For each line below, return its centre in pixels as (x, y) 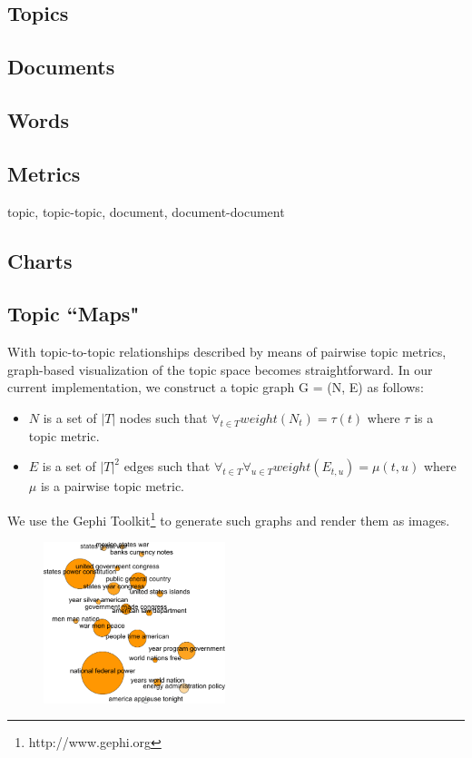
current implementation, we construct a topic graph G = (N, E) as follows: (216, 387)
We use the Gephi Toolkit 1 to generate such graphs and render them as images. (229, 518)
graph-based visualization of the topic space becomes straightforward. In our (220, 369)
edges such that (167, 466)
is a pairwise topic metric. (113, 486)
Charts (40, 260)
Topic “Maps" (74, 314)
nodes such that (163, 417)
